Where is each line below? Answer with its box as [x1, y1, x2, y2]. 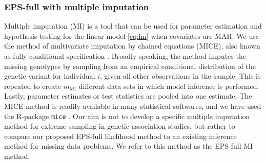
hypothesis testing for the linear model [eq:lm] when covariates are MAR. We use [4, 30, 259, 41]
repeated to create [4, 80, 61, 91]
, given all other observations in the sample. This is [99, 71, 261, 81]
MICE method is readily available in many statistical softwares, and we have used [4, 100, 261, 111]
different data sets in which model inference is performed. [78, 80, 259, 91]
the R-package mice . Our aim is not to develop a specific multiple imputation [4, 110, 250, 121]
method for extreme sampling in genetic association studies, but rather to [4, 121, 235, 131]
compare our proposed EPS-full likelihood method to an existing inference [4, 130, 237, 141]
